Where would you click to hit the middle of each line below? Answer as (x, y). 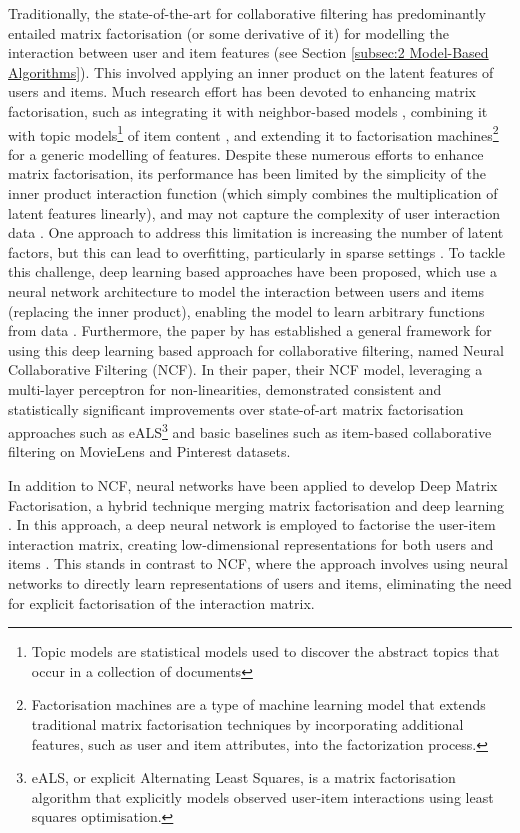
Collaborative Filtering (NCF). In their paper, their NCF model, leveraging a (245, 369)
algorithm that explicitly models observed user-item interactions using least (262, 796)
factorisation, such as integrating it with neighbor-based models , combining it (248, 110)
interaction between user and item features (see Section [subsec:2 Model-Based (248, 52)
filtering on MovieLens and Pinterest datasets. (149, 451)
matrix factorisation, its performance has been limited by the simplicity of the (247, 173)
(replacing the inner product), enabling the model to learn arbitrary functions (246, 310)
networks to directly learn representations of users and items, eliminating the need (260, 582)
